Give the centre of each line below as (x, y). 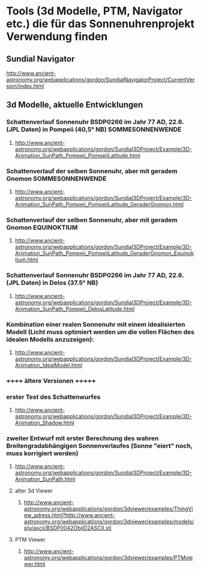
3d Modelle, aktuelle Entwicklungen (75, 105)
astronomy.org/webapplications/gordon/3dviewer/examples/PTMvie (108, 558)
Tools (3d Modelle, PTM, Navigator (94, 11)
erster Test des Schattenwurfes (53, 397)
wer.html (34, 564)
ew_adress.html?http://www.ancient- (69, 515)
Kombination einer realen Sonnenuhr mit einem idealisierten (96, 324)
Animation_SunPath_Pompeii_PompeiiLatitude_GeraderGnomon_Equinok (104, 253)
